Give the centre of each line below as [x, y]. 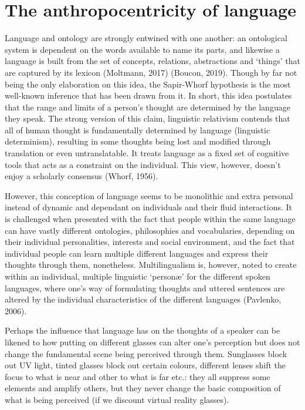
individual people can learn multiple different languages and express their [137, 253]
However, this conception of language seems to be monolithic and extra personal [149, 195]
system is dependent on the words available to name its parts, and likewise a [142, 49]
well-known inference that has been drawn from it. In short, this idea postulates [148, 95]
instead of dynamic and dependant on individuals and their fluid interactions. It [149, 207]
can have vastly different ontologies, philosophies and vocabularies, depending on [150, 230]
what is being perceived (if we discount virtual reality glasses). [117, 399]
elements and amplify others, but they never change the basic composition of [143, 388]
